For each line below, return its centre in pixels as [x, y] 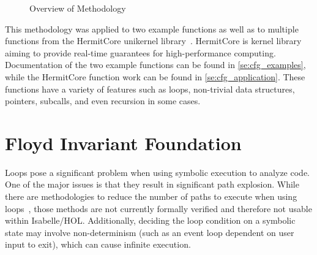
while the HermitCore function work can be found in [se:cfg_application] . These [155, 76]
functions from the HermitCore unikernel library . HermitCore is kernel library [153, 41]
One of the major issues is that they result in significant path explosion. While [152, 184]
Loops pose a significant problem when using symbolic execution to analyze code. [157, 172]
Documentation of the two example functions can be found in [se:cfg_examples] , [155, 65]
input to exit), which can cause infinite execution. [98, 244]
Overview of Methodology [78, 8]
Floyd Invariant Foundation [123, 143]
